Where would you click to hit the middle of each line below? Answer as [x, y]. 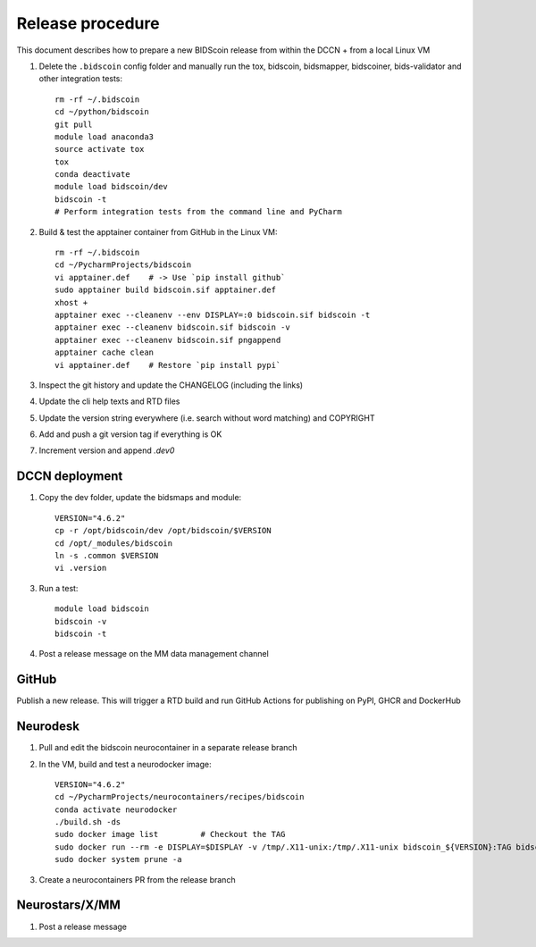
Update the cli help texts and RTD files [109, 401]
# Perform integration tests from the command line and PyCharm [199, 212]
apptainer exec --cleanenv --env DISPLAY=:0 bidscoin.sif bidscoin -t [213, 314]
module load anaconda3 [105, 137]
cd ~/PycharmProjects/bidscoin [123, 265]
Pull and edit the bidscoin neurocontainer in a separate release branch [168, 748]
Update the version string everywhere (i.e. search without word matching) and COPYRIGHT [207, 418]
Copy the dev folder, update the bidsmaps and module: [140, 498]
